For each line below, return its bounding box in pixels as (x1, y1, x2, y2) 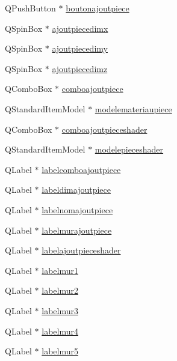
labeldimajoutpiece (42, 183, 111, 196)
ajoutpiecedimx (52, 22, 108, 34)
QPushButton (5, 2, 56, 14)
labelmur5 (42, 345, 78, 357)
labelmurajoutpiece (42, 223, 112, 236)
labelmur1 (42, 264, 78, 276)
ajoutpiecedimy (52, 42, 108, 55)
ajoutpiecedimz (52, 62, 108, 74)
